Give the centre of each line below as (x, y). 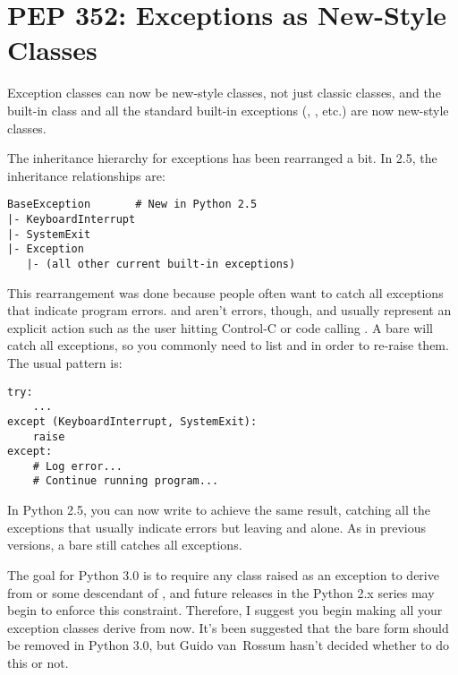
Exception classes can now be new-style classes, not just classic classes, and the (224, 93)
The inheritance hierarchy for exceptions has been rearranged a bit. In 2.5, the (222, 158)
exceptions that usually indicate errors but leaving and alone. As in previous (217, 527)
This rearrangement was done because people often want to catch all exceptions (225, 292)
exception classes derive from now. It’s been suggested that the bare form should (228, 627)
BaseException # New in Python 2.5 (132, 205)
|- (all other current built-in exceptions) (161, 264)
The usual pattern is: (65, 362)
